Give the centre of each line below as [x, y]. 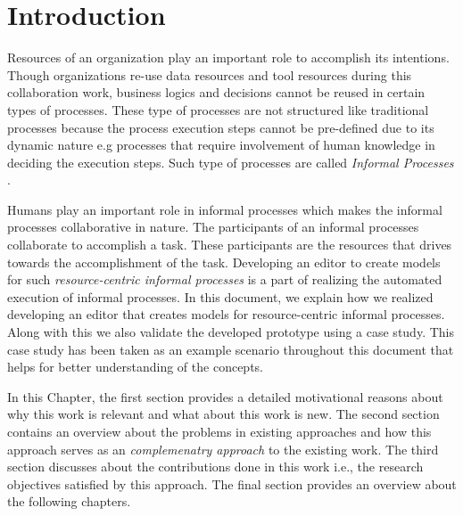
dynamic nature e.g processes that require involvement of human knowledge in [221, 145]
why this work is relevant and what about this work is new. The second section [223, 414]
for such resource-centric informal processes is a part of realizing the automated [225, 279]
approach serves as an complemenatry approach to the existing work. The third [223, 449]
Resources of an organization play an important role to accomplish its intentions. [228, 57]
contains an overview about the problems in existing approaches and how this [219, 431]
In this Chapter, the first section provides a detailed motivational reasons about [225, 396]
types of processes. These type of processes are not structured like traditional [218, 109]
